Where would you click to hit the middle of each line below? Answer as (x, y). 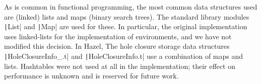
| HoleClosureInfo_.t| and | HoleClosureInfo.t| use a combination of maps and (124, 56)
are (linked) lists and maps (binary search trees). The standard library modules (127, 16)
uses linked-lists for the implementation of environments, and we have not (118, 36)
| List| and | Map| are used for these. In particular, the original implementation (126, 26)
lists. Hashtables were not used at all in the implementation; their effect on (120, 66)
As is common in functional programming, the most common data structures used (131, 7)
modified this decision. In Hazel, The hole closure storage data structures (117, 46)
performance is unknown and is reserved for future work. (91, 76)
